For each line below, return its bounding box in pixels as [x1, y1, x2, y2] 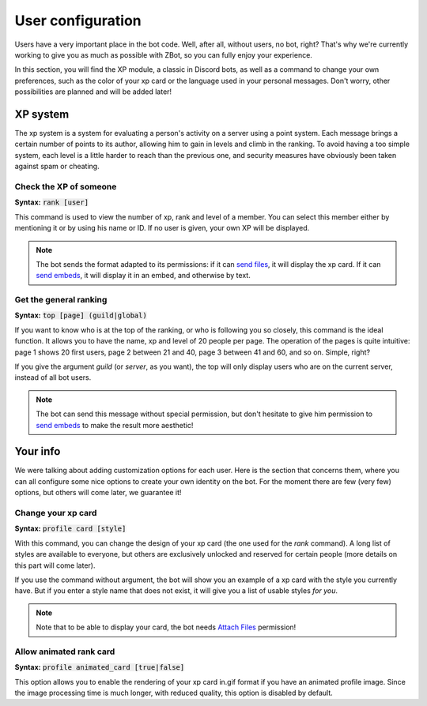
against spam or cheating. [14, 162, 100, 171]
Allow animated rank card [14, 646, 115, 657]
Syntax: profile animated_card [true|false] [14, 663, 185, 672]
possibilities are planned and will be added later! [14, 87, 172, 96]
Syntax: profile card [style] [14, 524, 127, 533]
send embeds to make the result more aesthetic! [36, 420, 194, 430]
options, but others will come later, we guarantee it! [14, 488, 182, 498]
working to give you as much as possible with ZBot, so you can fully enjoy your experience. [14, 50, 312, 59]
